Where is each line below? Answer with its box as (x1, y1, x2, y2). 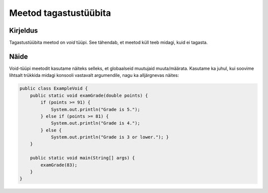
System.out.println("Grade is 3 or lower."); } (51, 134, 169, 140)
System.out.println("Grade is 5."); (51, 107, 140, 112)
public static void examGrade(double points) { (30, 92, 148, 98)
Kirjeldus (9, 26, 38, 35)
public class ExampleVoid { (19, 86, 88, 91)
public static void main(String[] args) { (30, 155, 135, 161)
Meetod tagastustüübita (9, 7, 111, 18)
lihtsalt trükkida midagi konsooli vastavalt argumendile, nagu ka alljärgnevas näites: (9, 72, 179, 78)
